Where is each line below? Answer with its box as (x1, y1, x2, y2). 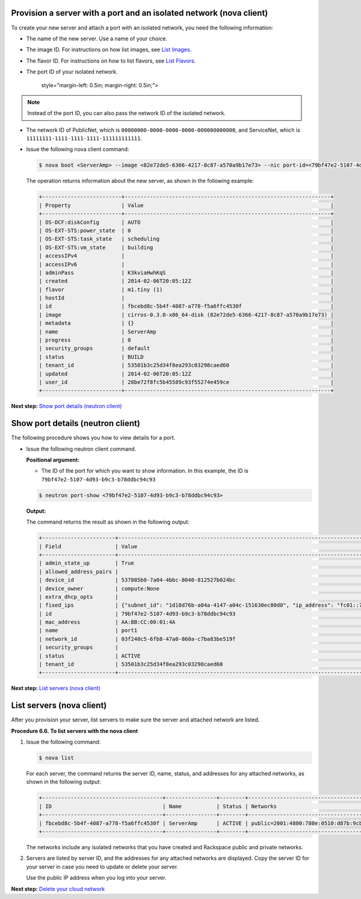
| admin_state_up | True (39, 560, 135, 567)
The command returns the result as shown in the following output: (26, 518, 190, 526)
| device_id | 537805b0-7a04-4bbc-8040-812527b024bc (39, 576, 236, 584)
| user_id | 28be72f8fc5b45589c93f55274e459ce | (39, 378, 334, 385)
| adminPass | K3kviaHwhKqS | (39, 269, 334, 276)
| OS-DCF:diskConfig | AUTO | (39, 218, 334, 226)
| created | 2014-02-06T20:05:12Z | (39, 277, 334, 285)
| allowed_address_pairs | (39, 568, 119, 575)
